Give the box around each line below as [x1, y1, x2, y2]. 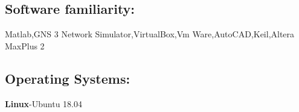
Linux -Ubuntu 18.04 [5, 97, 83, 110]
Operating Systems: [5, 69, 130, 87]
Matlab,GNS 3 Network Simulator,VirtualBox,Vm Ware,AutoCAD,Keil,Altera [5, 28, 295, 40]
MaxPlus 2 [5, 39, 45, 52]
